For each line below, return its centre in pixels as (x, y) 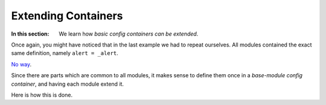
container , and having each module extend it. (67, 84)
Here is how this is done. (42, 95)
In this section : (30, 34)
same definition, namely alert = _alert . (65, 53)
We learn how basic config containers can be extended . (129, 34)
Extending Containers (67, 16)
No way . (21, 64)
